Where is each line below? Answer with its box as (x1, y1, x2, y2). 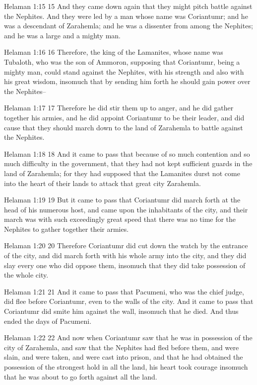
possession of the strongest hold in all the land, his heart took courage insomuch (4, 362, 248, 372)
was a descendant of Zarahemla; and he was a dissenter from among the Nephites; (4, 20, 253, 31)
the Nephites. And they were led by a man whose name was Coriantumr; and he (4, 10, 248, 21)
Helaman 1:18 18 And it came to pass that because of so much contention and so (4, 148, 250, 159)
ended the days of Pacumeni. (4, 315, 92, 326)
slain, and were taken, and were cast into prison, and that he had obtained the (4, 352, 243, 362)
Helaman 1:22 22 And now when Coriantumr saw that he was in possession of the (4, 332, 253, 343)
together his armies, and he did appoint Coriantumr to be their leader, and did (4, 112, 245, 122)
